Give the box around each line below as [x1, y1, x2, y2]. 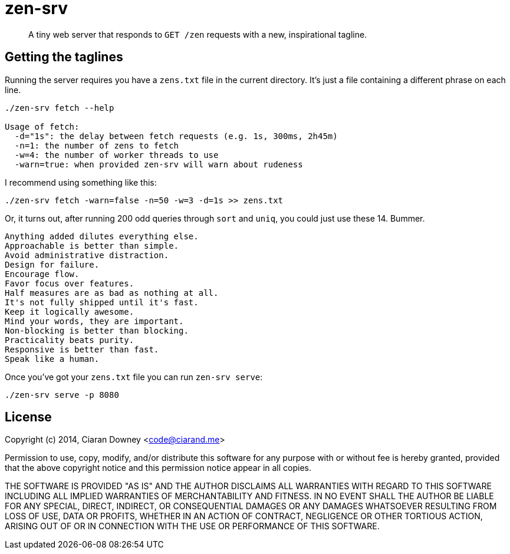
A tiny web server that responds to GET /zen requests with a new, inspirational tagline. [28, 29, 367, 39]
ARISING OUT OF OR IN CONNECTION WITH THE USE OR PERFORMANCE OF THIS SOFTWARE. [5, 521, 380, 532]
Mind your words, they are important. [5, 316, 184, 326]
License [5, 410, 52, 425]
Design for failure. [5, 259, 100, 269]
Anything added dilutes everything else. [5, 231, 199, 241]
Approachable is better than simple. [5, 240, 179, 250]
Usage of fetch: [5, 121, 80, 131]
